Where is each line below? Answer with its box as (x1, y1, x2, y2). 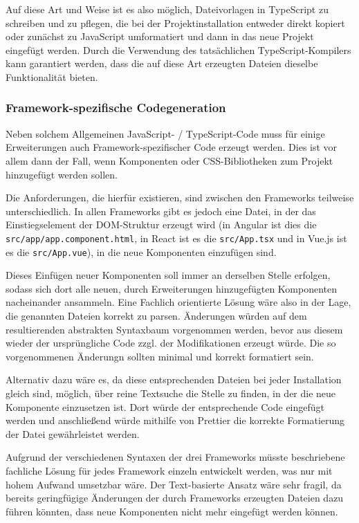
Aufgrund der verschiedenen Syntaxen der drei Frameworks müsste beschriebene (6, 450, 345, 464)
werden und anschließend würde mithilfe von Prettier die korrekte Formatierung (6, 413, 345, 428)
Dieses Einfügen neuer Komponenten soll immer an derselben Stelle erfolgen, (6, 268, 331, 282)
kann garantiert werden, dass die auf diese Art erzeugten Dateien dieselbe (6, 56, 318, 71)
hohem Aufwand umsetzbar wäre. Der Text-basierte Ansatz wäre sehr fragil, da (6, 477, 342, 491)
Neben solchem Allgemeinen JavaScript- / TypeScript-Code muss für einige (6, 126, 325, 140)
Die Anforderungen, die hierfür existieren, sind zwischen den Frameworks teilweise (6, 190, 354, 205)
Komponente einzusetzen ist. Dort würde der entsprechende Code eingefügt (6, 399, 325, 414)
